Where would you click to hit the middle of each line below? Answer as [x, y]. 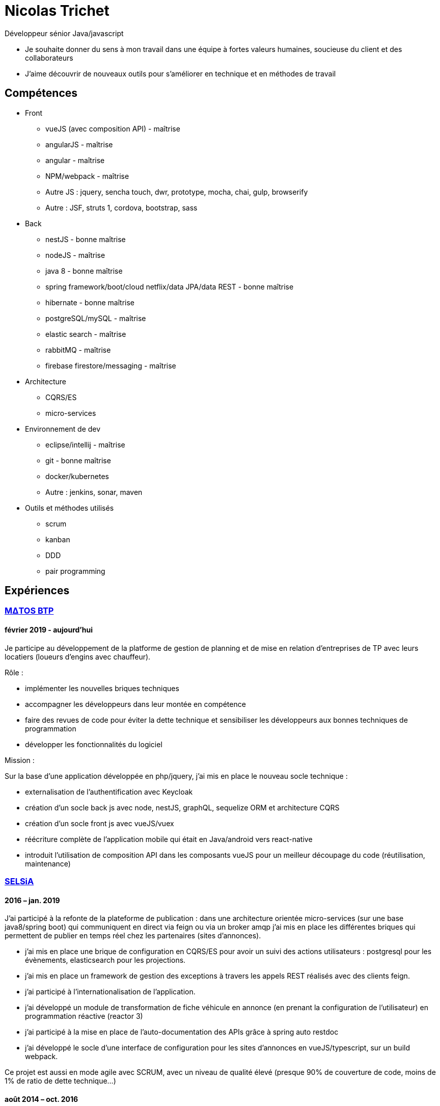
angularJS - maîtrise [79, 144]
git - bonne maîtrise [78, 460]
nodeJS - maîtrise [75, 255]
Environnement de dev [63, 429]
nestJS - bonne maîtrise [86, 239]
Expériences [37, 591]
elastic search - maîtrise [86, 334]
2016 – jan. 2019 [32, 900]
